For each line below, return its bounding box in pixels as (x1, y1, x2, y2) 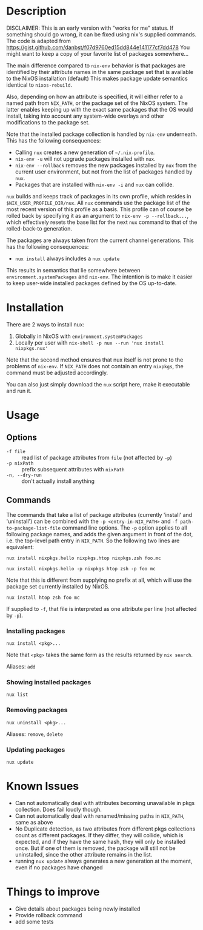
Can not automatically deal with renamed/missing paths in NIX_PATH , (15, 812, 185, 820)
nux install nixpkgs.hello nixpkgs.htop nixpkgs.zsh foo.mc (6, 555, 162, 561)
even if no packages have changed (15, 863, 103, 871)
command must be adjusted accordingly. (6, 369, 108, 376)
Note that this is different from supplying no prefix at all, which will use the (6, 576, 192, 584)
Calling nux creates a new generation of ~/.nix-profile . (15, 149, 155, 156)
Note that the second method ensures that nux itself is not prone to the (6, 356, 184, 363)
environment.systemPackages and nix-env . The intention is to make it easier (6, 273, 193, 280)
